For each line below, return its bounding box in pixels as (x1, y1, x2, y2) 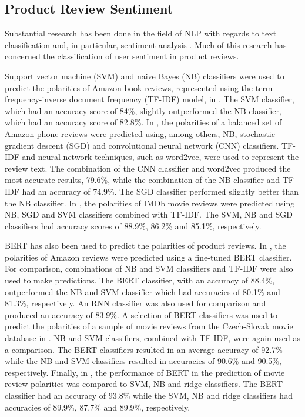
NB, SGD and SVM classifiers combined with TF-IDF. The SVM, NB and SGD (5, 208, 293, 221)
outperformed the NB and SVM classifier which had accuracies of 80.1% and (5, 285, 280, 298)
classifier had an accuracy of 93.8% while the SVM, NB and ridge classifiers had (5, 389, 293, 402)
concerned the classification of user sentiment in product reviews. (5, 50, 239, 62)
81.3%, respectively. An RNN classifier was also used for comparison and (5, 297, 266, 309)
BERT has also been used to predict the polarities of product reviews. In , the (5, 239, 286, 252)
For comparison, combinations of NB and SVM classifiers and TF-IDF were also (5, 262, 293, 275)
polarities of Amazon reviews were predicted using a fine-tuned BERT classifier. (5, 251, 292, 263)
